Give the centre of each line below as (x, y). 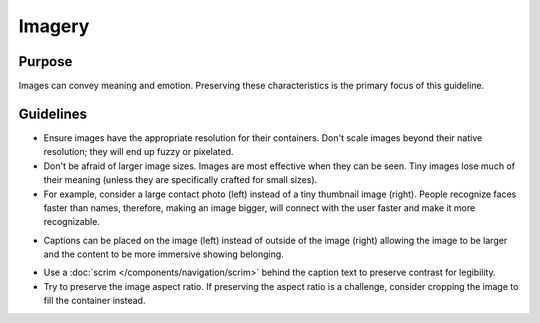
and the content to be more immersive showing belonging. (163, 254)
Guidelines (52, 113)
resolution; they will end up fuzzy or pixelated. (138, 152)
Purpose (45, 61)
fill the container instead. (94, 301)
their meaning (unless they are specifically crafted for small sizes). (180, 180)
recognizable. (71, 222)
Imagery (54, 26)
